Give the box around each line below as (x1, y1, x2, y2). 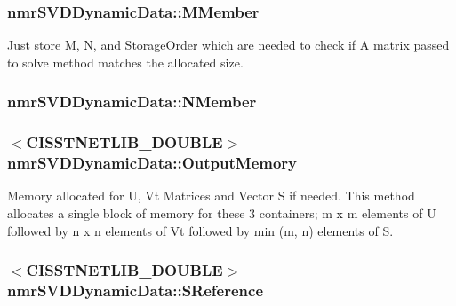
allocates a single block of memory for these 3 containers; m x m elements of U (7, 203, 436, 222)
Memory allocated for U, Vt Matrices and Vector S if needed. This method (7, 186, 415, 205)
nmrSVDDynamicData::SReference (7, 279, 264, 302)
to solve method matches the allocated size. (7, 52, 244, 71)
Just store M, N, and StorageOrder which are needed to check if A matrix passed (7, 35, 450, 54)
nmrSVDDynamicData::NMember (7, 90, 257, 113)
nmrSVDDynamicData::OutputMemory (7, 152, 298, 174)
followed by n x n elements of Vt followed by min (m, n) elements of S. (7, 221, 394, 239)
